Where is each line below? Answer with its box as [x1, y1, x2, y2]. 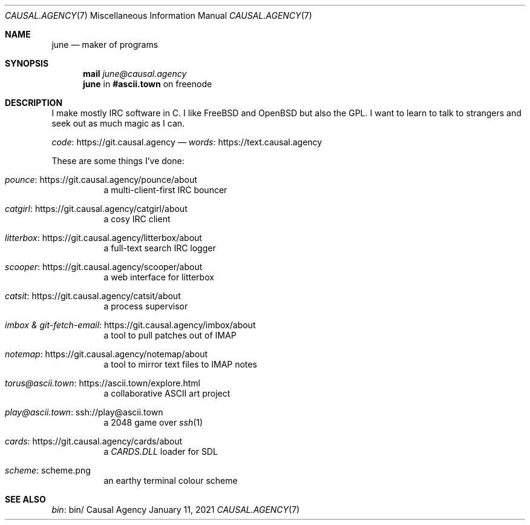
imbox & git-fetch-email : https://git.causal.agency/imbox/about [5, 320, 256, 330]
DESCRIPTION [5, 97, 63, 108]
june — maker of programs [51, 39, 159, 50]
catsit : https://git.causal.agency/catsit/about [5, 291, 181, 301]
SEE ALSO [5, 494, 46, 504]
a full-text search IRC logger [103, 243, 216, 253]
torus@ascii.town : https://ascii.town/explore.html [5, 378, 200, 388]
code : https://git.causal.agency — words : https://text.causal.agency [51, 137, 322, 147]
